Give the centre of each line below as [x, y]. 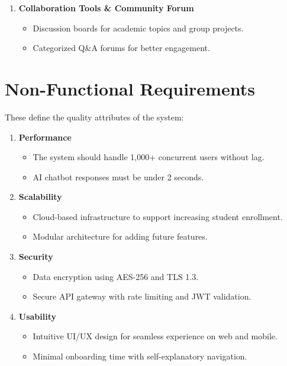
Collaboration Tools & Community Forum [106, 8]
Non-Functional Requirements [130, 88]
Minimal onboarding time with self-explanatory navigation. [140, 356]
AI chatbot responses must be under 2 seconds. [118, 176]
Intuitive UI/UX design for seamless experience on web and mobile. [155, 336]
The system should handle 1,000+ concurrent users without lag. [149, 157]
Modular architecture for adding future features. [120, 236]
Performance [45, 137]
